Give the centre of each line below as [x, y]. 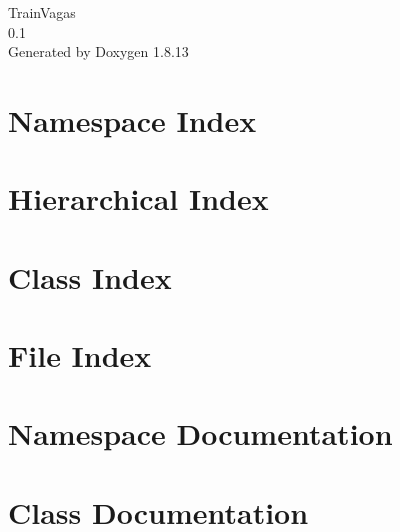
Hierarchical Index [138, 198]
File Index [80, 355]
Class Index [90, 276]
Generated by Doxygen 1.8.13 [98, 51]
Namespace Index [132, 119]
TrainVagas [42, 12]
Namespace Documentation [200, 433]
